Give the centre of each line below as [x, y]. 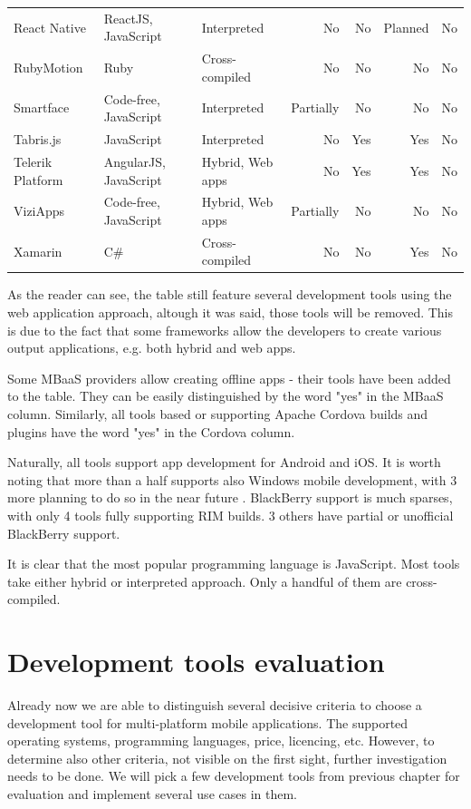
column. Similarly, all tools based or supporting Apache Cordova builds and [218, 414]
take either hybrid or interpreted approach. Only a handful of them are [205, 581]
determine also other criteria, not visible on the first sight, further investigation [227, 758]
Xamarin [38, 251]
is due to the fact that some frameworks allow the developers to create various [225, 330]
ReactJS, [128, 18]
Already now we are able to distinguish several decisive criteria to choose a [215, 705]
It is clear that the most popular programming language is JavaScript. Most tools [234, 564]
